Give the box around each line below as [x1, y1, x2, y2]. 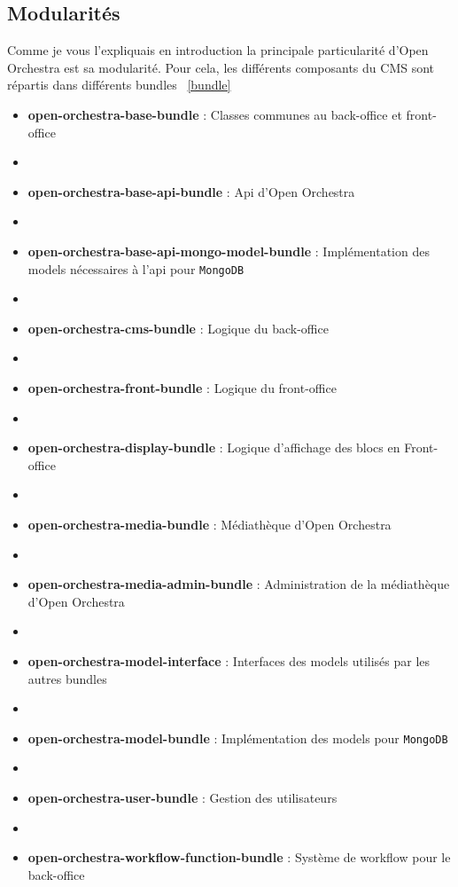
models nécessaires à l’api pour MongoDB [27, 259, 245, 278]
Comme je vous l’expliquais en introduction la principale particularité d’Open [7, 41, 429, 59]
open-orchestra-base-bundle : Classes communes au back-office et [27, 105, 402, 123]
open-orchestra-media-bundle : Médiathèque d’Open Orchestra [27, 514, 392, 533]
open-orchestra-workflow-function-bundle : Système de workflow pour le [27, 848, 451, 867]
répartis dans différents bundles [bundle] [7, 75, 231, 94]
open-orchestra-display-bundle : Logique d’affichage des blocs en [27, 438, 400, 457]
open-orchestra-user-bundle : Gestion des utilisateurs [27, 788, 338, 806]
